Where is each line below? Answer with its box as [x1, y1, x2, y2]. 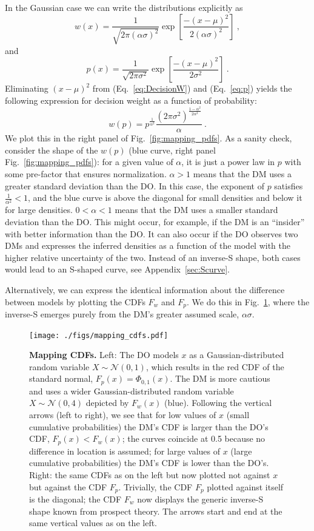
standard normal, [29, 372, 93, 385]
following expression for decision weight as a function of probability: [5, 93, 257, 106]
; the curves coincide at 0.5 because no [122, 432, 266, 445]
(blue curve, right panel [129, 143, 216, 156]
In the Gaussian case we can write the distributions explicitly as [5, 1, 243, 13]
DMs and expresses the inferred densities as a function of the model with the [5, 239, 291, 252]
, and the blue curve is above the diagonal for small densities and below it [27, 191, 302, 204]
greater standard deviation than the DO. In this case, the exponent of [5, 179, 264, 192]
